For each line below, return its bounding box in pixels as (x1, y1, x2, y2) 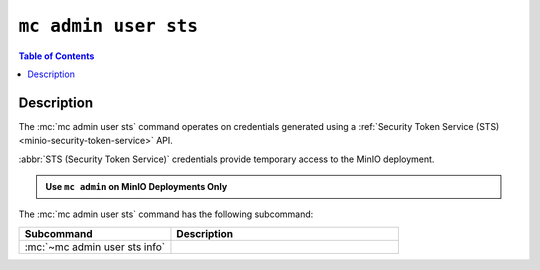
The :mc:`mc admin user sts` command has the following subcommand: (18, 208, 314, 220)
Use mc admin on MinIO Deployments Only (45, 181, 228, 193)
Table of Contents (18, 50, 95, 62)
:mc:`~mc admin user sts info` (24, 240, 165, 254)
